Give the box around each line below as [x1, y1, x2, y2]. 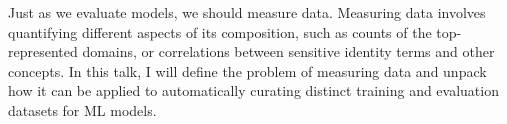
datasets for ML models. [8, 99, 157, 120]
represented [8, 41, 78, 62]
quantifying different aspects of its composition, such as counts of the [8, 21, 432, 42]
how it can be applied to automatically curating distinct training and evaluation [8, 80, 499, 101]
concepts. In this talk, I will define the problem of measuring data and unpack [8, 60, 487, 81]
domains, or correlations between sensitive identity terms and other [82, 41, 495, 62]
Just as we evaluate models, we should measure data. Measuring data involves [8, 2, 486, 22]
